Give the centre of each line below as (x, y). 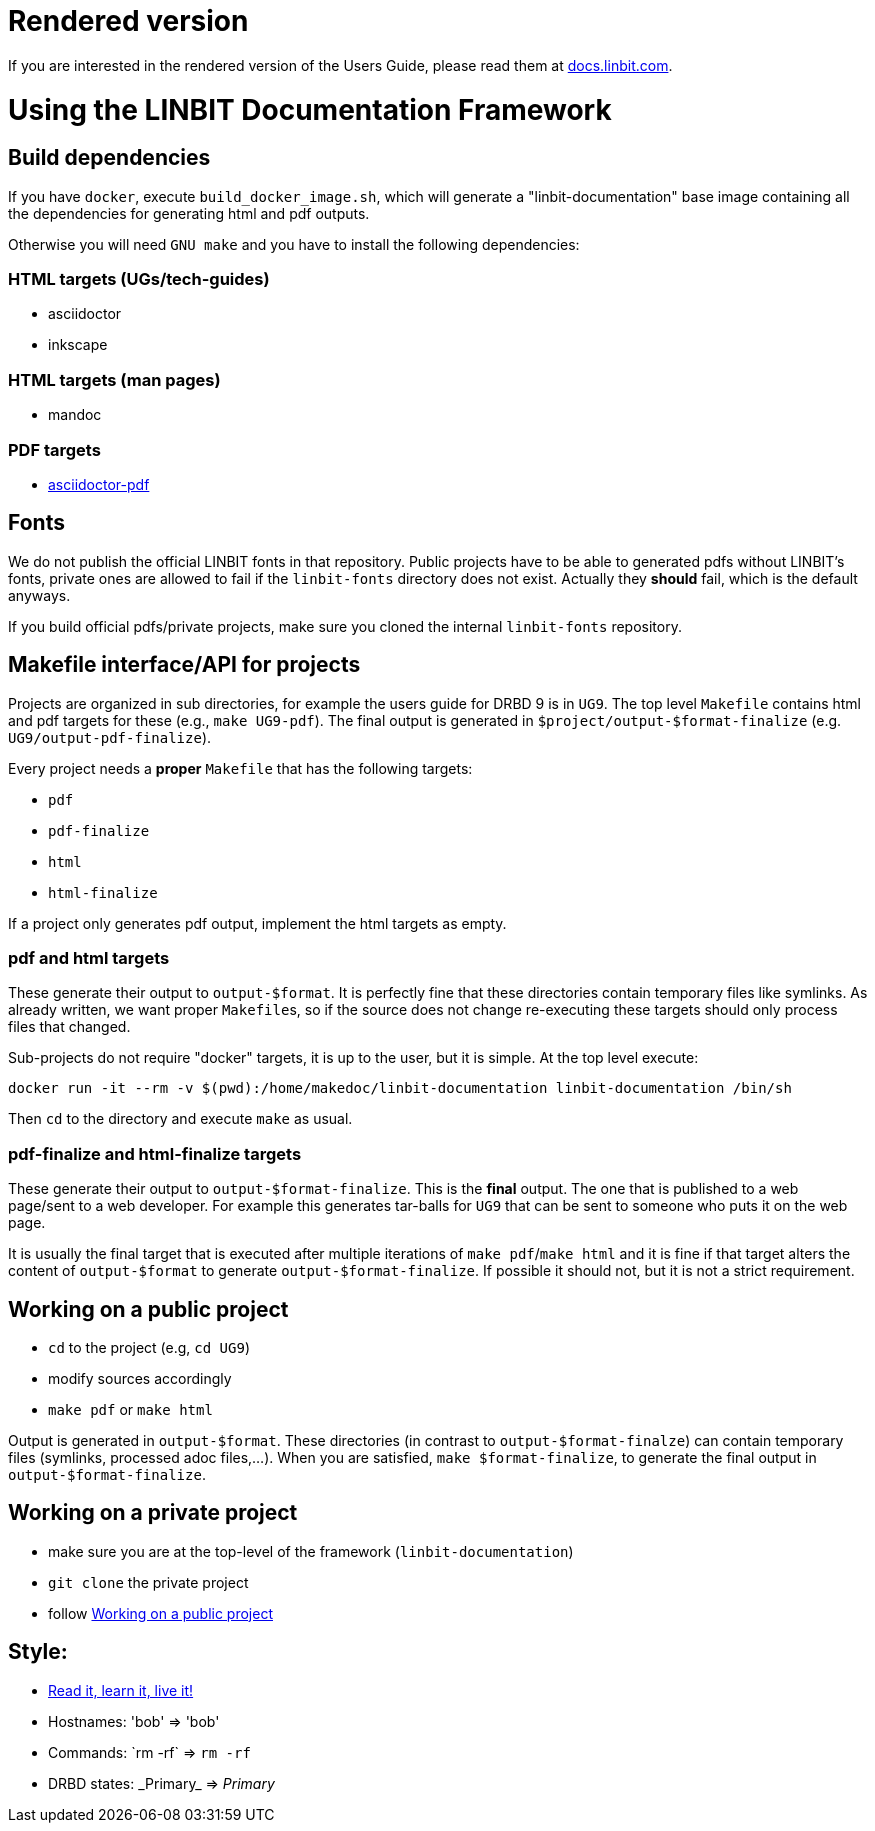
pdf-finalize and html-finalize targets (155, 1153)
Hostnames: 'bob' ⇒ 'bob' (134, 1721)
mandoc (75, 415)
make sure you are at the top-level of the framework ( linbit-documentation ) (311, 1551)
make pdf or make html (130, 1409)
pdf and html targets (89, 957)
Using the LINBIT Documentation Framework (310, 109)
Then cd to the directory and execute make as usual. (180, 1119)
